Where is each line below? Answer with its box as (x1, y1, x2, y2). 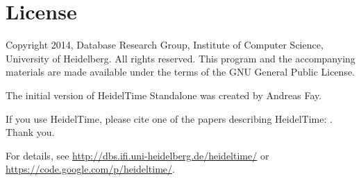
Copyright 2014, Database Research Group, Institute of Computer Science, (6, 37, 324, 52)
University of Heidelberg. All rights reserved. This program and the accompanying (6, 51, 355, 65)
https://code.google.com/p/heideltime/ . (6, 162, 175, 176)
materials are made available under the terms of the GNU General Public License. (6, 64, 355, 79)
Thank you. (6, 125, 55, 139)
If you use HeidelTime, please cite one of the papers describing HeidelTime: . (6, 111, 333, 126)
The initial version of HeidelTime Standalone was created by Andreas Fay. (6, 87, 322, 102)
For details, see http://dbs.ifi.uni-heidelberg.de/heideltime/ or (6, 148, 269, 162)
